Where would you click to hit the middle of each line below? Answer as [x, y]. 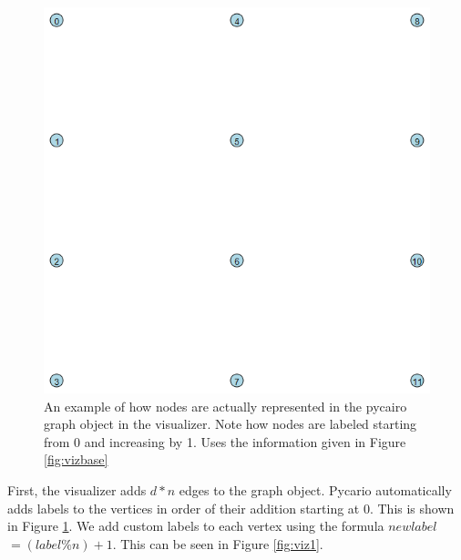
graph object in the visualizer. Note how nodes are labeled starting [230, 424]
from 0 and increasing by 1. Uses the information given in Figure [225, 441]
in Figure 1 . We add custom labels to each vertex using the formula [196, 526]
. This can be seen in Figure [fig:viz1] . [218, 543]
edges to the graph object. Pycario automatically [315, 489]
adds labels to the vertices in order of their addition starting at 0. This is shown [231, 508]
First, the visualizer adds [77, 489]
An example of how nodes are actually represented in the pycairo [225, 406]
